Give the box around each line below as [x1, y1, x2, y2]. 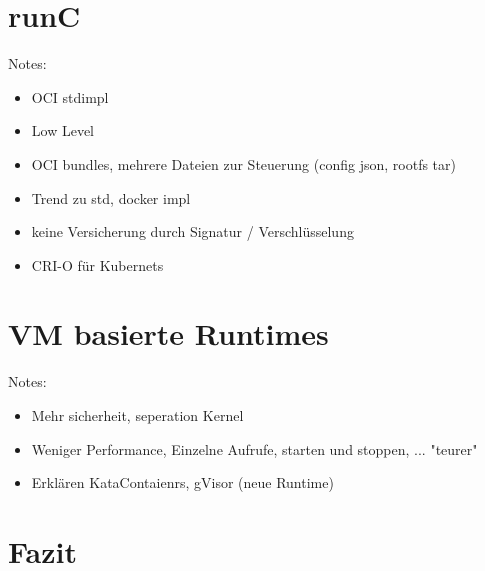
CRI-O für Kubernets [31, 254, 164, 275]
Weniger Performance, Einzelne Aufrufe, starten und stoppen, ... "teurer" [31, 438, 478, 459]
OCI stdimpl [31, 86, 109, 107]
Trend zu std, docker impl [31, 187, 191, 208]
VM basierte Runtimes [8, 313, 329, 354]
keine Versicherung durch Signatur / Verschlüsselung [31, 221, 354, 242]
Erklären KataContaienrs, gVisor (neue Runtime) [31, 472, 334, 493]
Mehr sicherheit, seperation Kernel [31, 405, 244, 425]
